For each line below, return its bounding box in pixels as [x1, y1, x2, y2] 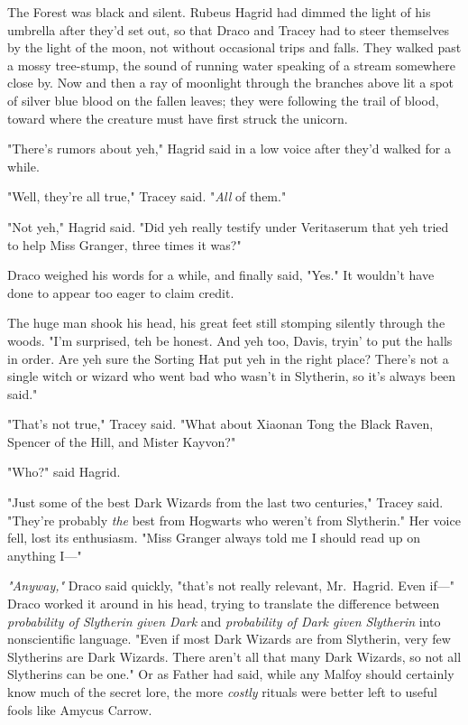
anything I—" [7, 545, 82, 564]
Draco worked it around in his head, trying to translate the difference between [7, 594, 440, 613]
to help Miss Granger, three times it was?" [7, 235, 242, 254]
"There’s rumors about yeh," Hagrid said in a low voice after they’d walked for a [7, 139, 451, 158]
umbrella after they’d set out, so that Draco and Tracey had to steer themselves [7, 20, 449, 39]
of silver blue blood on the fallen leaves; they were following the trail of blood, [7, 90, 439, 109]
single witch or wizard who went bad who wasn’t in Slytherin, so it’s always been [7, 367, 456, 386]
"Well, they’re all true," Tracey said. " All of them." [7, 187, 287, 206]
